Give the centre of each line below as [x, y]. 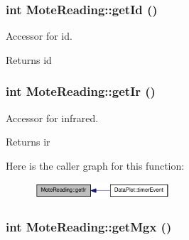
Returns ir [28, 142]
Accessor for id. [39, 36]
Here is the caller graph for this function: [95, 165]
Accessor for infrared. [52, 118]
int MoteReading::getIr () [81, 91]
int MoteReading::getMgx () [89, 226]
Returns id [29, 59]
